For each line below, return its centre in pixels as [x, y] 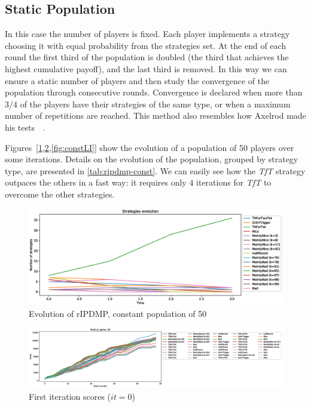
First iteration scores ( [70, 396]
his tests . [25, 127]
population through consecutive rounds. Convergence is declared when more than [154, 92]
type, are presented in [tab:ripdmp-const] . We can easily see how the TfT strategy [155, 170]
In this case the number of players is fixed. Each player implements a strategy [147, 34]
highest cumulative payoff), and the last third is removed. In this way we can [146, 68]
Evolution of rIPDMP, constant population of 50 [118, 313]
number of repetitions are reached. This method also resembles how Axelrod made [155, 115]
